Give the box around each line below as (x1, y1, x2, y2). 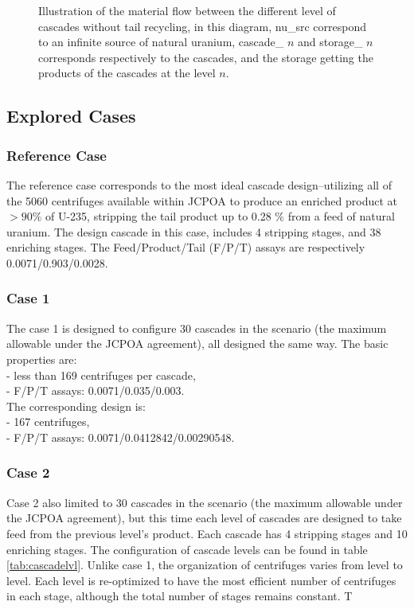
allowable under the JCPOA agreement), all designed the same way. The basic (6, 335, 389, 352)
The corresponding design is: (6, 397, 146, 414)
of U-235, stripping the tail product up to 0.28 (45, 208, 271, 224)
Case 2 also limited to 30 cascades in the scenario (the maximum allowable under (6, 494, 403, 510)
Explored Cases (6, 103, 136, 128)
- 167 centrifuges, (6, 413, 90, 430)
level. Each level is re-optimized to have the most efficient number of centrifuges (6, 572, 396, 588)
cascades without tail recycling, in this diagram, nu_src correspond (38, 18, 367, 34)
